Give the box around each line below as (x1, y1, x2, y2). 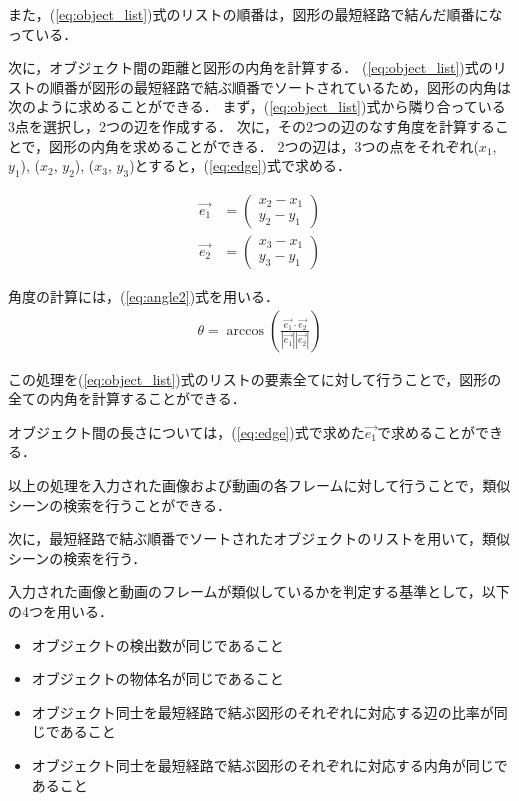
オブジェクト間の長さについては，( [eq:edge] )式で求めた (8, 421, 365, 442)
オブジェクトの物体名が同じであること (31, 668, 284, 689)
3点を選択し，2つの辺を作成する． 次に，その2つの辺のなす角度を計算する (8, 115, 495, 136)
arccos (226, 323, 265, 338)
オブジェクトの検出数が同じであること (31, 634, 284, 655)
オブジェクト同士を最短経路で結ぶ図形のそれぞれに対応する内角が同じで (31, 754, 508, 775)
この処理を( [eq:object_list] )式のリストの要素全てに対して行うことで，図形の (8, 368, 502, 389)
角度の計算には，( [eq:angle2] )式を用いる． (8, 286, 280, 307)
